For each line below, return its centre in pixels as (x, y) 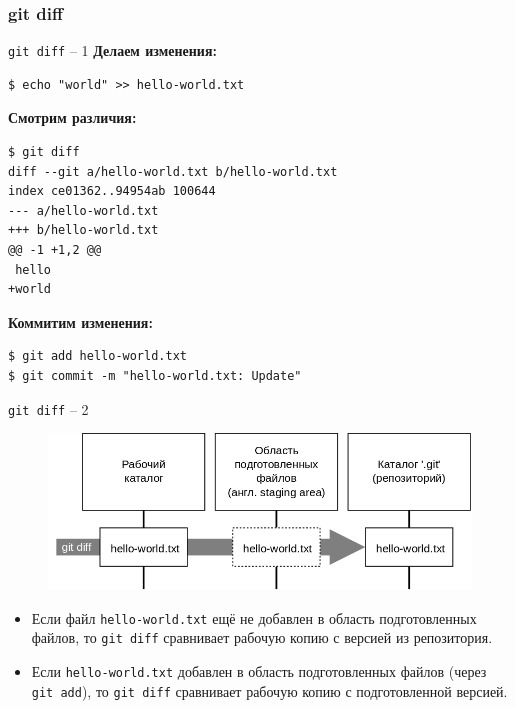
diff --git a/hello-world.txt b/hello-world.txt (173, 171)
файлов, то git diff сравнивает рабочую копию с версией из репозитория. (262, 637)
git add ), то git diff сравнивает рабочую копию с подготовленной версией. (269, 690)
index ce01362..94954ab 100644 (112, 191)
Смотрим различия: (72, 117)
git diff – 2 (48, 408)
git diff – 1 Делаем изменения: (112, 50)
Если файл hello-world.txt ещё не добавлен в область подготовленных (254, 617)
